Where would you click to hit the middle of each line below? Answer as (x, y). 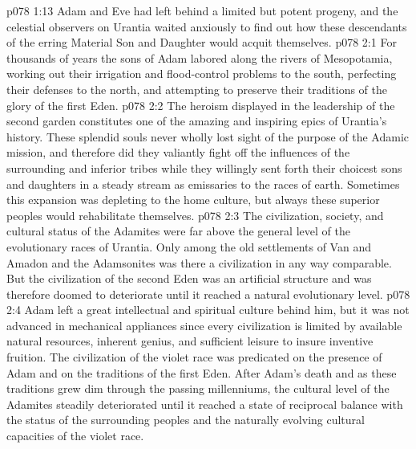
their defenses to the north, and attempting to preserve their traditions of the (197, 89)
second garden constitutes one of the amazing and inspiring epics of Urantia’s (197, 121)
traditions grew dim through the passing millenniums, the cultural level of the (198, 388)
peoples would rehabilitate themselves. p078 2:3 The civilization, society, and (195, 215)
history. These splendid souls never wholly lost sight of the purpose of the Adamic (208, 136)
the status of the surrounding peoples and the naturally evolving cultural (186, 420)
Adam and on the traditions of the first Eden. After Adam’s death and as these (202, 372)
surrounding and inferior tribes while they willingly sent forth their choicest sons (204, 167)
